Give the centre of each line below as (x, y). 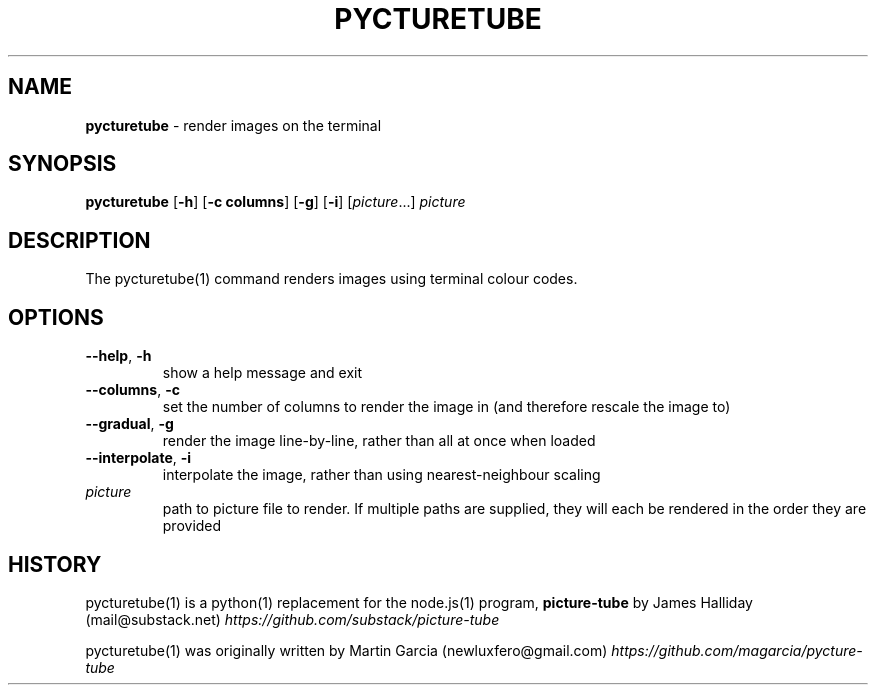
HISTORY (55, 564)
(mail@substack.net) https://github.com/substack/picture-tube (292, 619)
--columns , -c (132, 390)
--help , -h (118, 356)
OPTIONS (56, 317)
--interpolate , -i (138, 458)
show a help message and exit (262, 373)
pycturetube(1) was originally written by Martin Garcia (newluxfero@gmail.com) (346, 650)
